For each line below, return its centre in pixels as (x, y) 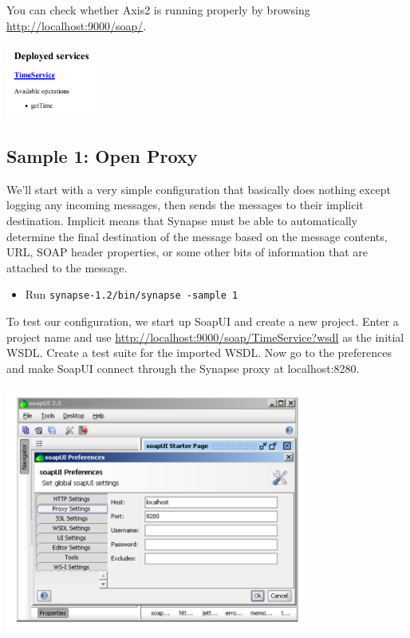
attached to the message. (67, 267)
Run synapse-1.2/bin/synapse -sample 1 (132, 294)
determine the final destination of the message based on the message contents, (197, 236)
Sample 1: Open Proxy (102, 156)
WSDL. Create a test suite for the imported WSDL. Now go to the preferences (199, 353)
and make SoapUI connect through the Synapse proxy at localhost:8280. (183, 368)
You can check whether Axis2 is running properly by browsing (158, 10)
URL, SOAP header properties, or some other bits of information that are (187, 252)
